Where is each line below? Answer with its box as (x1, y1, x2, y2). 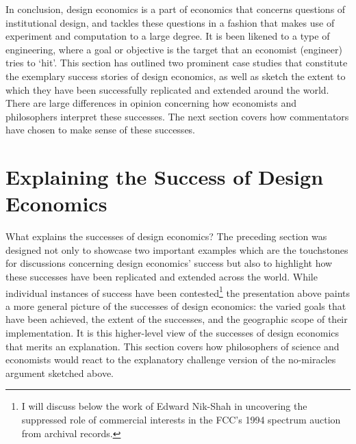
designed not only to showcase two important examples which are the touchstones (5, 242, 348, 257)
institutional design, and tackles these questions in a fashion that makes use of (5, 15, 335, 29)
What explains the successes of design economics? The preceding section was (5, 229, 327, 244)
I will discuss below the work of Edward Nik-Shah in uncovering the (21, 399, 307, 413)
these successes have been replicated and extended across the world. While (5, 270, 318, 284)
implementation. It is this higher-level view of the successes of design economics (5, 326, 340, 340)
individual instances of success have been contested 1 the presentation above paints (5, 283, 351, 300)
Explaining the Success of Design (5, 163, 324, 191)
